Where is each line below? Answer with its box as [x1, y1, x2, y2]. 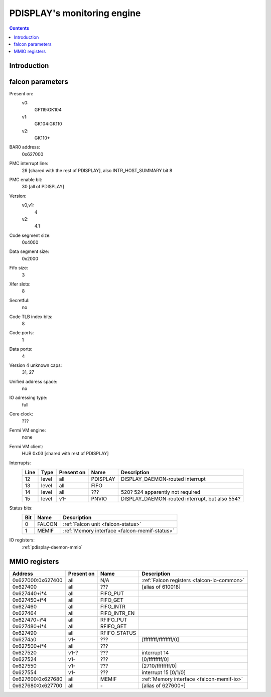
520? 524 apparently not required [120, 489, 201, 495]
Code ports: [9, 330, 34, 336]
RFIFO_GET [100, 623, 127, 630]
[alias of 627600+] [142, 682, 186, 689]
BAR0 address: [9, 144, 40, 150]
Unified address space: [9, 378, 58, 384]
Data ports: [9, 346, 33, 352]
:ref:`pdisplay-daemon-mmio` [22, 544, 83, 550]
